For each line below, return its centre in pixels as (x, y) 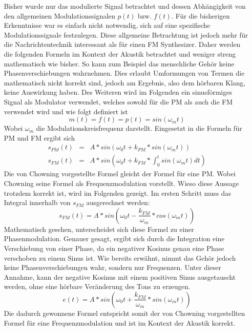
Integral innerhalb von (37, 202)
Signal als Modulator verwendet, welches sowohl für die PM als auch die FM (118, 101)
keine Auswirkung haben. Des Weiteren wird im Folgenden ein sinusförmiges (118, 92)
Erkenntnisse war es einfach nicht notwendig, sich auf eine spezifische (107, 25)
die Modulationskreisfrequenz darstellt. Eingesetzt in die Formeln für (139, 128)
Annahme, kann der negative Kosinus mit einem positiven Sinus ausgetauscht (120, 277)
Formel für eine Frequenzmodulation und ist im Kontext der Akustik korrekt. (120, 322)
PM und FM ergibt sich (40, 137)
